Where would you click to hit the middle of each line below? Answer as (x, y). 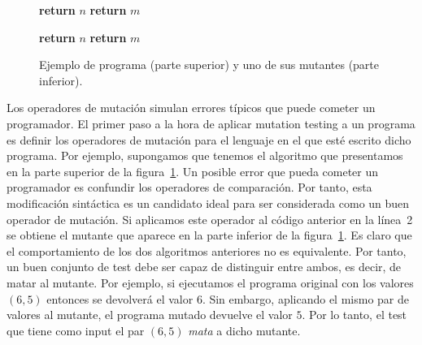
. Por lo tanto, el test (355, 315)
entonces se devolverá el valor (120, 298)
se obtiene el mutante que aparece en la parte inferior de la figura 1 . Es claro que (209, 235)
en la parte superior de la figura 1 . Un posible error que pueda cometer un (193, 171)
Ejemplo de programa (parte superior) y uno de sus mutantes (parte (209, 65)
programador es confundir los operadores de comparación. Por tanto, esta (189, 187)
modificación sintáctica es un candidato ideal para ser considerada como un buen (208, 203)
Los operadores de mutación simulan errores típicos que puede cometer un (191, 108)
